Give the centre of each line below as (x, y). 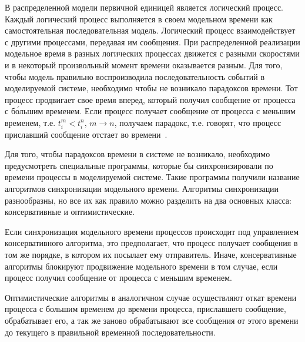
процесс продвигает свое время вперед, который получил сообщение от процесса (150, 99)
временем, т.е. (30, 122)
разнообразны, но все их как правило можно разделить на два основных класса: (148, 200)
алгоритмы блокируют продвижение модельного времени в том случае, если (141, 266)
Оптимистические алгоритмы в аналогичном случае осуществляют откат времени (151, 297)
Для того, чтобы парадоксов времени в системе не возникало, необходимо (138, 154)
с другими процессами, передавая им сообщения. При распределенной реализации (152, 41)
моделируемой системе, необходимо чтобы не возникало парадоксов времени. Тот (151, 88)
